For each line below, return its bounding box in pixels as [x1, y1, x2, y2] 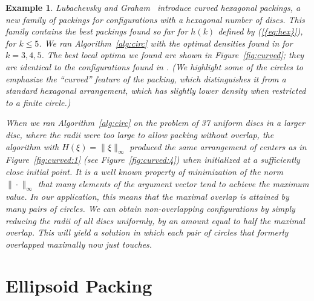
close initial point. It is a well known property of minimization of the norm [5, 165, 283, 177]
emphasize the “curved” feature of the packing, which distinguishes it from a [5, 72, 286, 85]
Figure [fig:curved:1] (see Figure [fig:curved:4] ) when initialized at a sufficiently [5, 153, 300, 166]
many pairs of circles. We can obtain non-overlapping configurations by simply [5, 202, 295, 214]
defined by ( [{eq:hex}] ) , [218, 25, 303, 38]
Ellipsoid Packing [5, 273, 152, 298]
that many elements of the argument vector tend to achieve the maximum [38, 177, 309, 190]
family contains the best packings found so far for [5, 25, 188, 38]
